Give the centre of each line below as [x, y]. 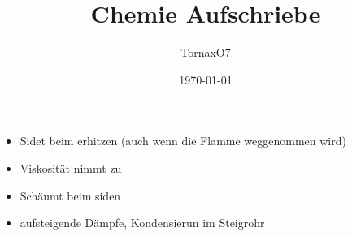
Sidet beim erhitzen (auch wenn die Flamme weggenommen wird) [183, 141]
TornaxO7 [206, 52]
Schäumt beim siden [70, 195]
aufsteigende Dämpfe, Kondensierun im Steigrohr [142, 223]
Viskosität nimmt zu [71, 167]
